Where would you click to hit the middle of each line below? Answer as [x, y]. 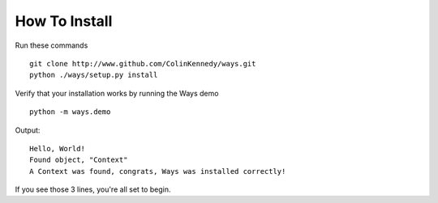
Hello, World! [57, 148]
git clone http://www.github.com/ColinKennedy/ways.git [143, 63]
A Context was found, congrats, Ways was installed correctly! [158, 171]
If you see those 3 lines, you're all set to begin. [93, 189]
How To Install [64, 21]
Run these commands [52, 45]
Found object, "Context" [79, 160]
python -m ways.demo [70, 112]
